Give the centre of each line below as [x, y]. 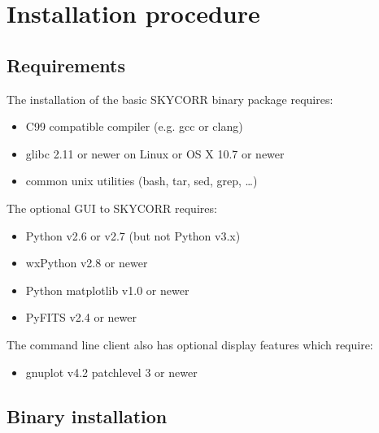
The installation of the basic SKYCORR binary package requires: [170, 99]
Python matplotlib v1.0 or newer [107, 290]
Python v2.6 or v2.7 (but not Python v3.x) [133, 235]
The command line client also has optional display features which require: [190, 344]
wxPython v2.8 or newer [87, 263]
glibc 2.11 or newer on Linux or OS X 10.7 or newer [155, 153]
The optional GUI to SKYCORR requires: [112, 208]
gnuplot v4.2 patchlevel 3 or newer [111, 372]
